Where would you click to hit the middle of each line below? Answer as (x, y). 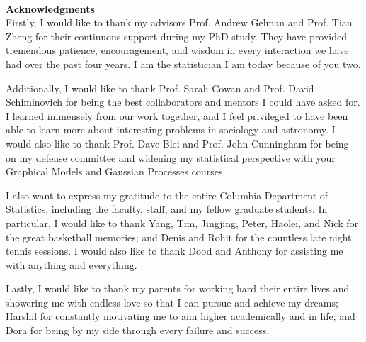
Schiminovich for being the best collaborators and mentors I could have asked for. (183, 102)
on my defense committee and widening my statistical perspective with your (171, 157)
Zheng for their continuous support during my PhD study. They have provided (176, 36)
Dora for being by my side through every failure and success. (138, 330)
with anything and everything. (72, 264)
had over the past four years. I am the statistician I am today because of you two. (183, 64)
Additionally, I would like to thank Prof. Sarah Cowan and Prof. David (160, 88)
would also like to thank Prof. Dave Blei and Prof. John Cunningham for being (177, 143)
